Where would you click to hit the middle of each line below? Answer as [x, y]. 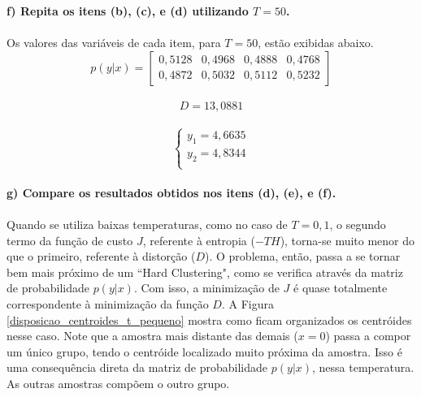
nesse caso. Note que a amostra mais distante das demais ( [152, 336]
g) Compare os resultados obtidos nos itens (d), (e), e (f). [171, 192]
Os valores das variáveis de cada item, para [114, 43]
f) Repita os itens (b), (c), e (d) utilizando [128, 11]
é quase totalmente [341, 288]
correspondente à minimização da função [108, 303]
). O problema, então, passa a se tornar [303, 256]
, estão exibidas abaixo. [316, 43]
